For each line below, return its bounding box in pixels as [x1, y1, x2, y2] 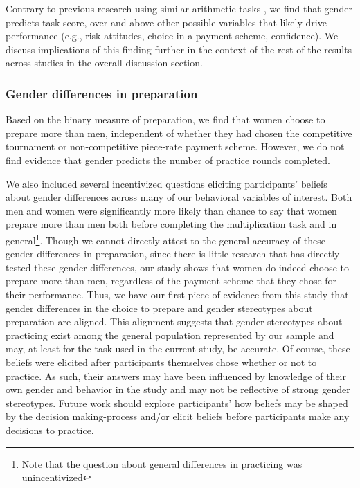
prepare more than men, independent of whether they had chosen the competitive [6, 125, 352, 140]
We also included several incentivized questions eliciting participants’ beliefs [6, 176, 327, 190]
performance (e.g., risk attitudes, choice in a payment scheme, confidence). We [6, 28, 339, 43]
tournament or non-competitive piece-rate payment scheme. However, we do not [6, 139, 345, 154]
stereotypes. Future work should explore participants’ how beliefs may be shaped [6, 395, 348, 410]
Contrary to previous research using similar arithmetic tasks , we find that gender [6, 1, 352, 15]
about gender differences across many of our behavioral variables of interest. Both [6, 190, 352, 204]
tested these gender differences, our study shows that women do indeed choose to [6, 260, 350, 274]
